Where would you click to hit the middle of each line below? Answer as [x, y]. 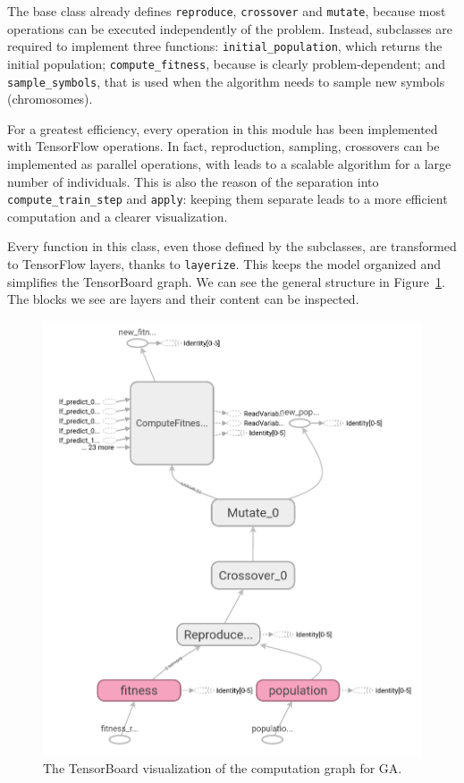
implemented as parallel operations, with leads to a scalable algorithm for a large [229, 164]
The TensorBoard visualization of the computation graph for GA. [223, 767]
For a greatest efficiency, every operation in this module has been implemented [223, 128]
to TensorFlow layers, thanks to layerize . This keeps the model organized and [224, 264]
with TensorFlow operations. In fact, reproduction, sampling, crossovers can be [224, 146]
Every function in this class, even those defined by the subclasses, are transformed [232, 246]
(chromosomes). [50, 99]
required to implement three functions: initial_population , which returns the [225, 46]
